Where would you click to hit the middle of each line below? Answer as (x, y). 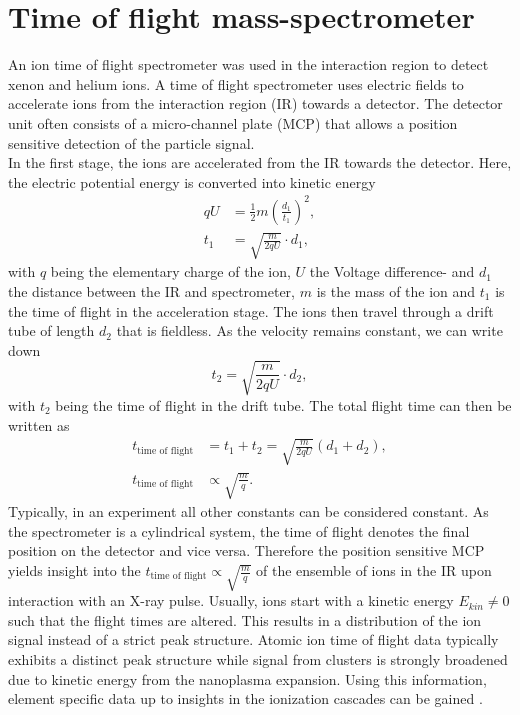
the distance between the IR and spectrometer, (151, 290)
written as (39, 424)
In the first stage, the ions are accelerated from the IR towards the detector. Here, (260, 162)
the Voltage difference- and (392, 271)
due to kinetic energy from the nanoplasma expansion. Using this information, (247, 678)
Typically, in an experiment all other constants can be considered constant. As (248, 511)
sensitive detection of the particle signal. (131, 142)
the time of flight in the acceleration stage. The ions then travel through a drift (251, 310)
